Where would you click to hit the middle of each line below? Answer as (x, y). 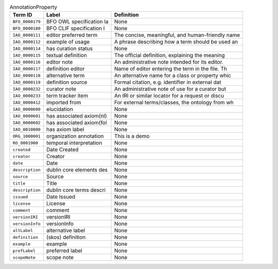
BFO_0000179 (27, 21)
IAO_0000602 (27, 122)
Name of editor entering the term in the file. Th (171, 69)
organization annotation (75, 136)
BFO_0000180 (27, 28)
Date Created (63, 150)
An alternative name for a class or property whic (172, 75)
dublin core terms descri (76, 190)
